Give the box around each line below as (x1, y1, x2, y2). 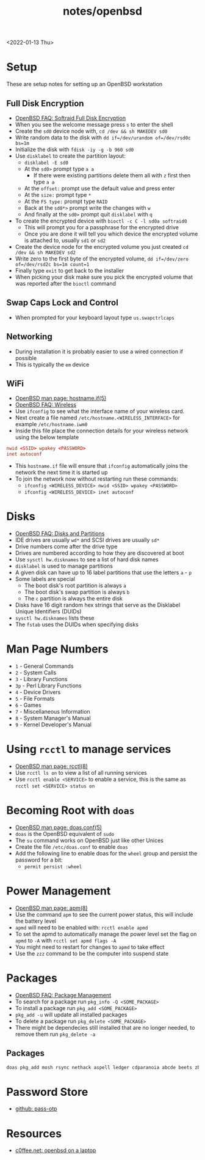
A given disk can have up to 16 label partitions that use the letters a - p (15, 569, 192, 576)
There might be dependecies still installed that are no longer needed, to (15, 1024, 195, 1031)
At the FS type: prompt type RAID (24, 198, 108, 205)
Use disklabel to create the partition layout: (15, 152, 126, 160)
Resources (6, 1126, 62, 1140)
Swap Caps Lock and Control (6, 298, 119, 308)
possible (15, 354, 37, 361)
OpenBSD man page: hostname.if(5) (15, 394, 107, 402)
